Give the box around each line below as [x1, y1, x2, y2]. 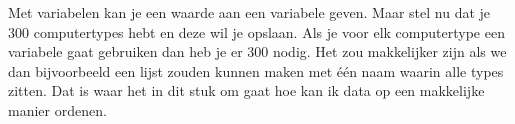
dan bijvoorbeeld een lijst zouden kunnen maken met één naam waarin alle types [8, 60, 504, 81]
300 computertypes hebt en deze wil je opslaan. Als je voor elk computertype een [8, 21, 505, 42]
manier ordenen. [8, 99, 107, 120]
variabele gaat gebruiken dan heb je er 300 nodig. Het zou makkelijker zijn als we [8, 41, 507, 62]
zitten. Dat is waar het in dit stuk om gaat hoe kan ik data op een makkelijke [8, 80, 485, 101]
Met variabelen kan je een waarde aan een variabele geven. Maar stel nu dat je [8, 2, 491, 22]
